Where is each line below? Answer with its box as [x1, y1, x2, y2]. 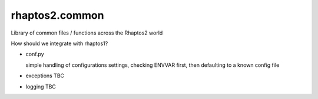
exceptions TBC [25, 72, 65, 79]
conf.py [25, 50, 44, 58]
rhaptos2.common [11, 9, 104, 22]
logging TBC [25, 83, 56, 90]
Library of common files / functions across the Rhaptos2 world [11, 29, 163, 36]
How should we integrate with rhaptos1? [11, 40, 108, 47]
